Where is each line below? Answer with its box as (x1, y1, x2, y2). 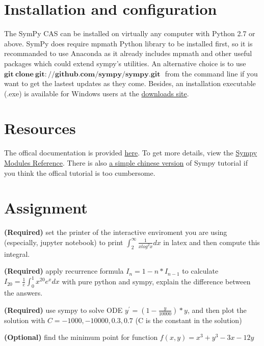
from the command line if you (165, 68, 258, 78)
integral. (4, 248, 30, 259)
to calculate (182, 265, 219, 276)
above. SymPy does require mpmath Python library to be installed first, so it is (4, 38, 253, 48)
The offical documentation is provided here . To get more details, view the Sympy (4, 147, 257, 158)
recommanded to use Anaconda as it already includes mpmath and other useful (4, 48, 252, 59)
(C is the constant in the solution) (135, 314, 242, 325)
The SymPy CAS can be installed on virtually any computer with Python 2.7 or (4, 28, 255, 39)
